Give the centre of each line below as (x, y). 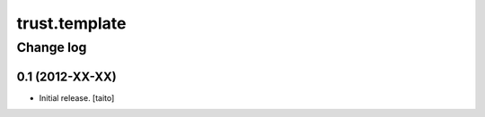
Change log (52, 47)
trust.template (71, 23)
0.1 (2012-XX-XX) (66, 76)
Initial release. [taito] (77, 97)
